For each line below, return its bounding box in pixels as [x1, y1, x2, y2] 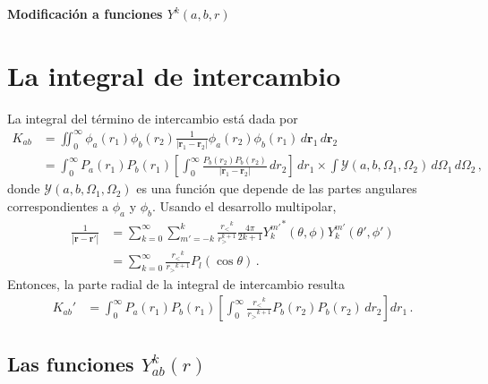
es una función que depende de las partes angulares [136, 179, 417, 198]
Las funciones [7, 349, 134, 377]
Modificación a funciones [7, 4, 163, 22]
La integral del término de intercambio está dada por [7, 108, 298, 127]
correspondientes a [7, 196, 109, 215]
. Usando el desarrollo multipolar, [152, 196, 337, 215]
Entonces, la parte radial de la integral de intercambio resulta [7, 274, 345, 293]
